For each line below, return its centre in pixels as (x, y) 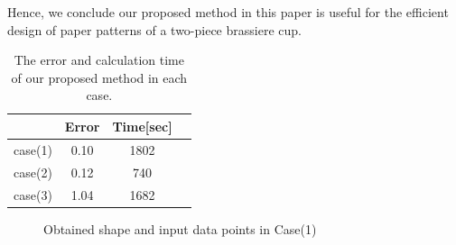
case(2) (33, 172)
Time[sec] (142, 126)
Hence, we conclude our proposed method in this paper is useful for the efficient (228, 12)
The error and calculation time (99, 60)
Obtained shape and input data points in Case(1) (180, 228)
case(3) (33, 194)
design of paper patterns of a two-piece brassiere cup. (154, 29)
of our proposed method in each (99, 77)
